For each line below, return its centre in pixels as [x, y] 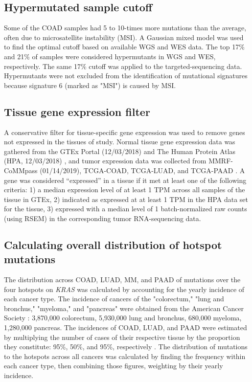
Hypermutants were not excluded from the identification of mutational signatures [126, 76]
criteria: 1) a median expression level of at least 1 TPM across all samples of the [125, 190]
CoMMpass [21, 170]
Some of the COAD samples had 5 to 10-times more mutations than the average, [125, 28]
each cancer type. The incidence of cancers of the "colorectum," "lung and [114, 299]
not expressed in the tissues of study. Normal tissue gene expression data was [120, 142]
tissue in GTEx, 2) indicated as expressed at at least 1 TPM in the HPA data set [126, 199]
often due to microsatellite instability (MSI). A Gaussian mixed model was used [124, 37]
